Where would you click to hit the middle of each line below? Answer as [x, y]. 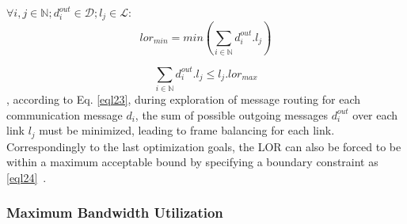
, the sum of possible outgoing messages [231, 114]
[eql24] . [27, 177]
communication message [65, 114]
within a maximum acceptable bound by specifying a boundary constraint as [192, 162]
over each [375, 114]
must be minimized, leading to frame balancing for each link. [187, 130]
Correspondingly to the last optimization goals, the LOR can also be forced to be [204, 146]
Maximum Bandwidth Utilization [115, 213]
